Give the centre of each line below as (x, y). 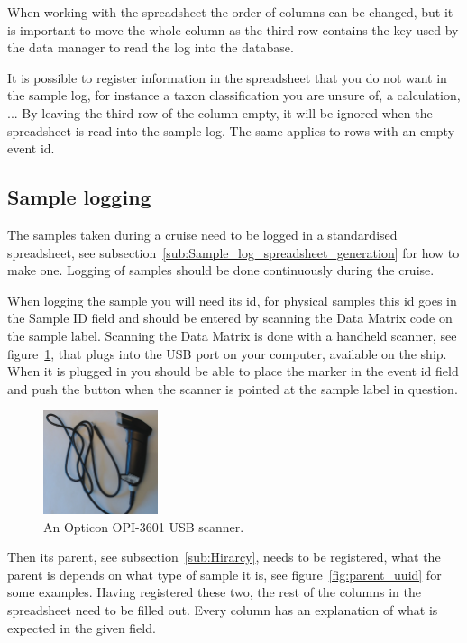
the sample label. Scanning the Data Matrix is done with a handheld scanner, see (232, 335)
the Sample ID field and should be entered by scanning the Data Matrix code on (230, 318)
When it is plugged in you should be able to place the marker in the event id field (233, 371)
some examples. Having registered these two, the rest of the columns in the (215, 592)
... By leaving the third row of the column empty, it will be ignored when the (220, 112)
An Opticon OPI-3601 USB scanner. (144, 526)
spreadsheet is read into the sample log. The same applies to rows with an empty (231, 130)
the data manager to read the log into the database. (151, 47)
